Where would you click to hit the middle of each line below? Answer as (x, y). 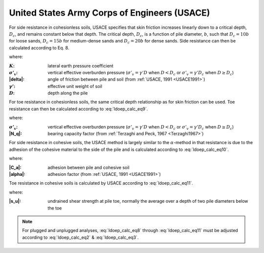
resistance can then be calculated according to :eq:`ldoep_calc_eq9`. (78, 109)
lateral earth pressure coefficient (80, 65)
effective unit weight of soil (75, 86)
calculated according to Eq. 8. (39, 48)
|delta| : (17, 79)
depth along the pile (68, 93)
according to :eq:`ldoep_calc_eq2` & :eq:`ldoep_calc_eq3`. (80, 237)
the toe (55, 208)
